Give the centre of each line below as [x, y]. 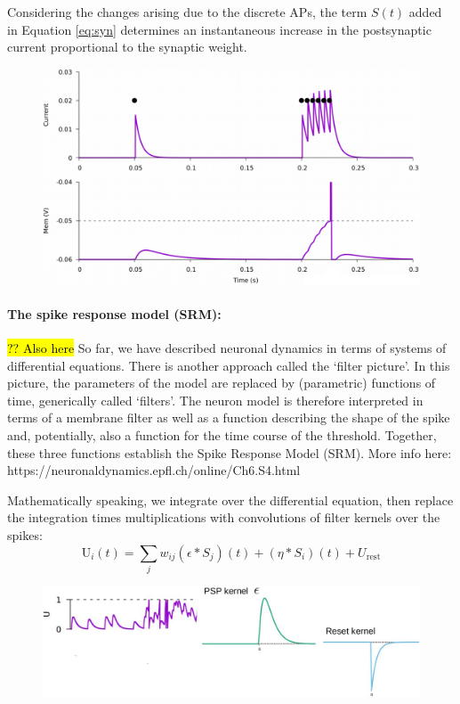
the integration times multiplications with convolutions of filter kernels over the [224, 517]
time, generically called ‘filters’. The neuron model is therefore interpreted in [215, 400]
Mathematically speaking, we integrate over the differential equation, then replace [230, 499]
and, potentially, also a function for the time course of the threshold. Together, [222, 434]
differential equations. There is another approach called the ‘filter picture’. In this [229, 365]
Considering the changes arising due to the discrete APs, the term [187, 12]
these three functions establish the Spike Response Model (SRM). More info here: [230, 452]
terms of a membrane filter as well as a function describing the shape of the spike [229, 417]
